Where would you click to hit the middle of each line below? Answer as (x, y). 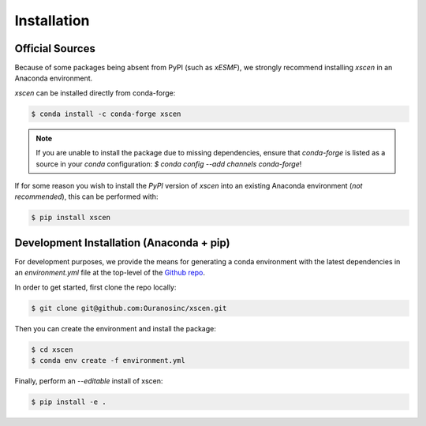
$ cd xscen (52, 349)
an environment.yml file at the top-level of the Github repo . (110, 273)
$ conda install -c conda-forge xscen (106, 114)
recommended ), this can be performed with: (86, 196)
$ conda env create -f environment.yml (108, 360)
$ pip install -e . (69, 402)
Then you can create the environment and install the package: (115, 328)
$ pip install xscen (71, 218)
